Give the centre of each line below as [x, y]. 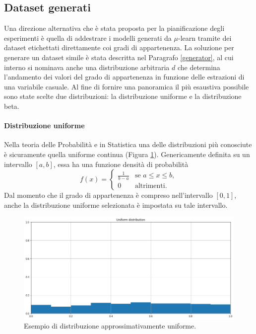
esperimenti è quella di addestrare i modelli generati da [88, 38]
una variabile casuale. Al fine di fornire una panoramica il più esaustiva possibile [127, 86]
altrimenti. [151, 186]
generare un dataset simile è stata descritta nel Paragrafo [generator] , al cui [119, 57]
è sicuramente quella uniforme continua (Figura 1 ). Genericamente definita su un [127, 154]
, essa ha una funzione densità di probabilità [121, 164]
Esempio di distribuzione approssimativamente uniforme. [110, 326]
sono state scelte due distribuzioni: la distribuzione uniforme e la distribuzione [123, 96]
